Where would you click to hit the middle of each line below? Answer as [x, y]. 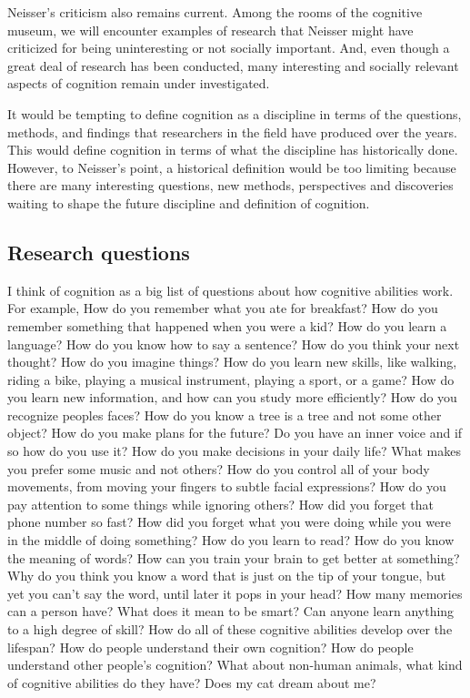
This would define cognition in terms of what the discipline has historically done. [233, 150]
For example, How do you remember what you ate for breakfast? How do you [223, 308]
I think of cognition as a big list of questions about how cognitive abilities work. [230, 290]
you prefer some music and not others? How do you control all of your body [219, 468]
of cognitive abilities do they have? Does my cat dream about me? [192, 682]
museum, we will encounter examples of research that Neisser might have [210, 30]
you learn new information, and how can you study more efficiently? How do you [232, 397]
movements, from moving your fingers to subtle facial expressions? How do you [227, 486]
